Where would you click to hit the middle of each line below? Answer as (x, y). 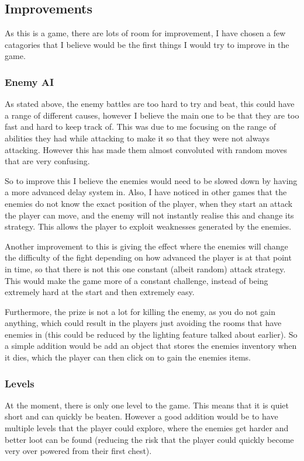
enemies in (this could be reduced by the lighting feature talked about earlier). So (151, 334)
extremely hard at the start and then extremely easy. (100, 292)
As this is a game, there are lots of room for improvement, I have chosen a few (145, 33)
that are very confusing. (47, 161)
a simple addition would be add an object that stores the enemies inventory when (151, 346)
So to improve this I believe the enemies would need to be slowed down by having (151, 180)
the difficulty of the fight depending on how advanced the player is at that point (148, 257)
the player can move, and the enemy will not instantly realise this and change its (149, 215)
